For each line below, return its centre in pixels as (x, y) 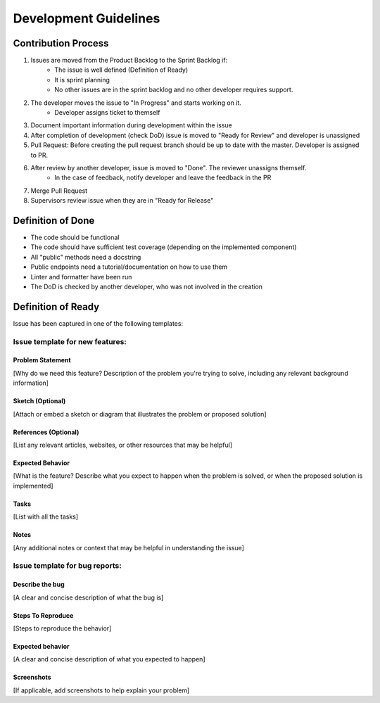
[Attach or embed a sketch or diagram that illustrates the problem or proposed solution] (140, 414)
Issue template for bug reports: (68, 566)
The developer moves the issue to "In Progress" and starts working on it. (136, 103)
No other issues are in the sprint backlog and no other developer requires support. (174, 90)
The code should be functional (75, 237)
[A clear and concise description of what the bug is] (88, 597)
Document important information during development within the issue (131, 125)
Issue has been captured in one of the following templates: (98, 323)
